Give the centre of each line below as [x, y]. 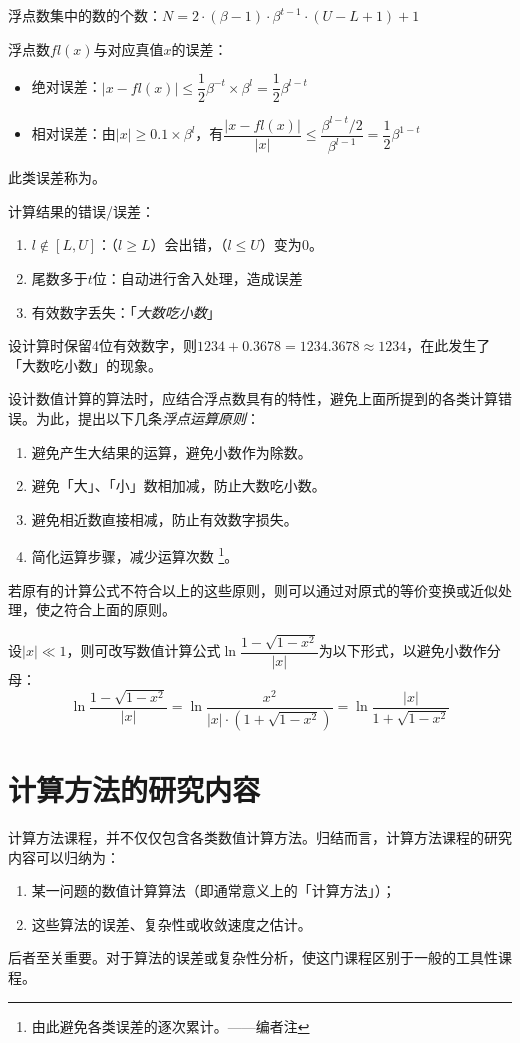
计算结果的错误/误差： [81, 210]
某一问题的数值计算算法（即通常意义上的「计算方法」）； [213, 890]
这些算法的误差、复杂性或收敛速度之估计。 [171, 923]
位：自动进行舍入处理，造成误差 [197, 277]
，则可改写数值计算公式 [143, 650]
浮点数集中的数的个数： [85, 15]
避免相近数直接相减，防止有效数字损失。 [164, 518]
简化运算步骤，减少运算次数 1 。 [135, 554]
